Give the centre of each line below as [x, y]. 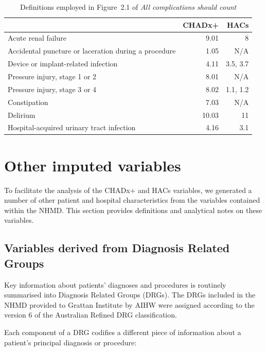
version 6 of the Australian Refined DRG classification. [91, 315]
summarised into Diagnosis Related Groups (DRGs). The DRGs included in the [130, 295]
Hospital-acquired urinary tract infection [72, 127]
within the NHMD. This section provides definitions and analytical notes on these [133, 210]
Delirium [22, 115]
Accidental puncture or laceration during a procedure [92, 51]
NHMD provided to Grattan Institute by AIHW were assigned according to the [129, 304]
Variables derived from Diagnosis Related [117, 248]
